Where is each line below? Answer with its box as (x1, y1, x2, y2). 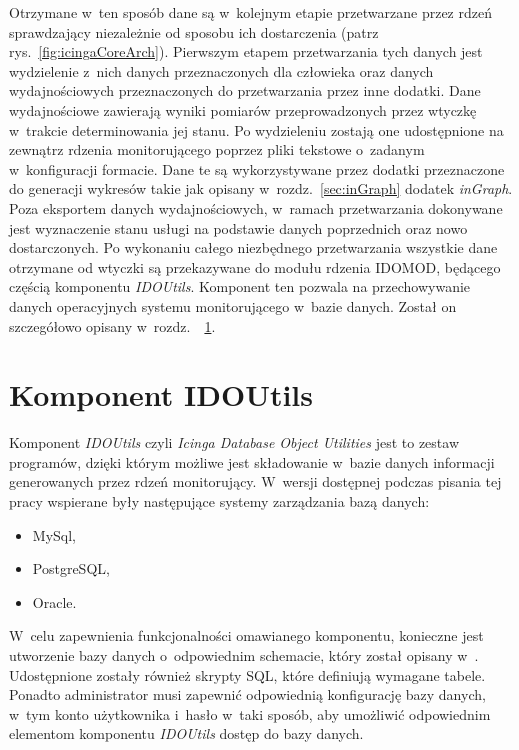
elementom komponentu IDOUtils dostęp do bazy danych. (9, 723, 364, 744)
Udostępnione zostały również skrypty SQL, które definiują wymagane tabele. (9, 664, 486, 685)
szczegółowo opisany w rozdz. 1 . (9, 315, 216, 336)
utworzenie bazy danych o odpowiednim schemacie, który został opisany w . (9, 644, 479, 665)
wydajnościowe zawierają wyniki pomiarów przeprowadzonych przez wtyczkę (9, 99, 477, 120)
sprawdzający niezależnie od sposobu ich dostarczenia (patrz (9, 21, 379, 42)
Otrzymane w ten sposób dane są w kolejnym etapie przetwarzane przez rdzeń (9, 2, 492, 22)
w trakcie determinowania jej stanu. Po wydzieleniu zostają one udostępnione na (9, 119, 504, 140)
